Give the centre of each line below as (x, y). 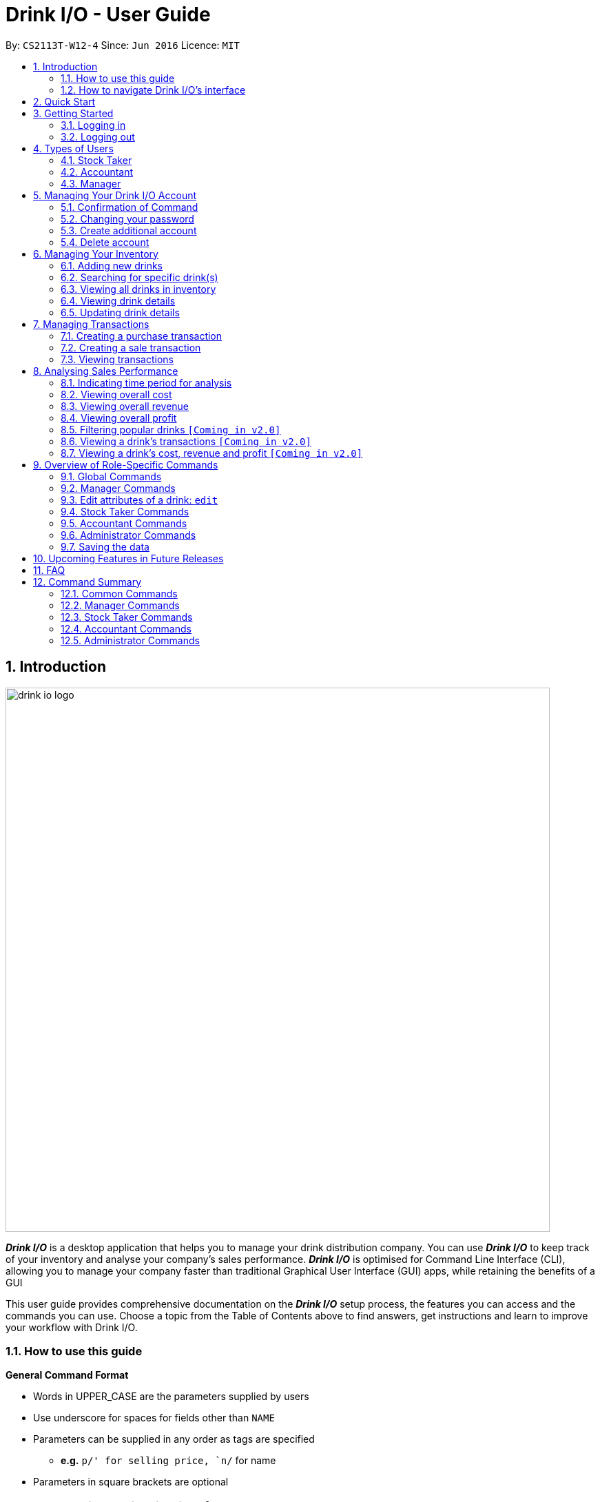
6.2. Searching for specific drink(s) (139, 277)
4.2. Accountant (97, 172)
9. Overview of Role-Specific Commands (126, 464)
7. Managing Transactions (91, 324)
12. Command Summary (87, 582)
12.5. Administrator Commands (130, 640)
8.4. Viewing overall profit (119, 418)
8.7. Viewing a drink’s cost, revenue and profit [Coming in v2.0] (212, 453)
